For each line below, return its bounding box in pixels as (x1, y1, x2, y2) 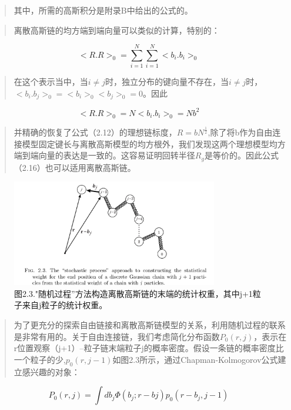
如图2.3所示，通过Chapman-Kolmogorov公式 (112, 353, 278, 365)
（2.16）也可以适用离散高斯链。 (14, 161, 136, 173)
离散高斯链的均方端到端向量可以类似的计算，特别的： (14, 24, 220, 36)
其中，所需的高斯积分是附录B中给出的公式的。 (14, 4, 193, 16)
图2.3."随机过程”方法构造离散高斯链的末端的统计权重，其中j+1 (14, 287, 253, 299)
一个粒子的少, (14, 353, 66, 365)
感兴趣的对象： (22, 365, 80, 378)
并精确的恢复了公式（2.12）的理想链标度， (14, 126, 177, 138)
